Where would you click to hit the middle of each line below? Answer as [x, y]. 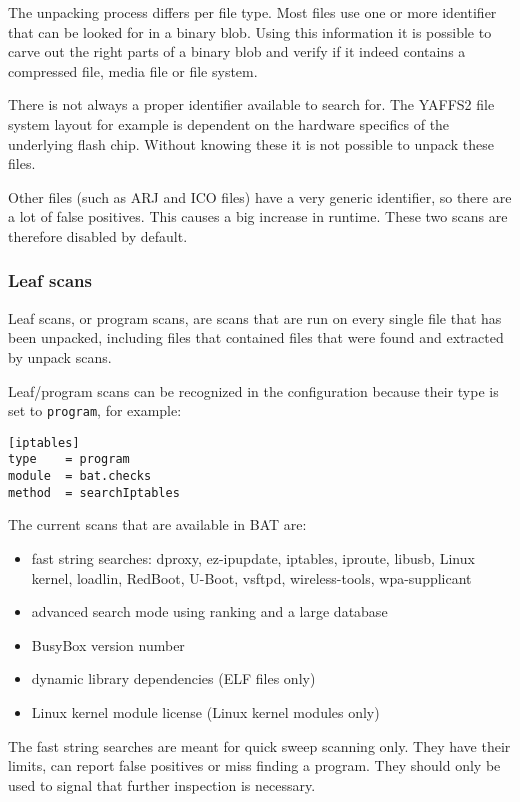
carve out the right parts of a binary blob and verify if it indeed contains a [237, 51]
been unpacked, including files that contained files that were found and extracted [256, 337]
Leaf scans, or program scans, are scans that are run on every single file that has [255, 317]
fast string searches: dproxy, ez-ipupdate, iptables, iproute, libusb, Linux [253, 558]
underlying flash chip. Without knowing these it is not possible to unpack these [251, 143]
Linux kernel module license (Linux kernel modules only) [205, 711]
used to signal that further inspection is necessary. [162, 784]
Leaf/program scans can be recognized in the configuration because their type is [253, 390]
